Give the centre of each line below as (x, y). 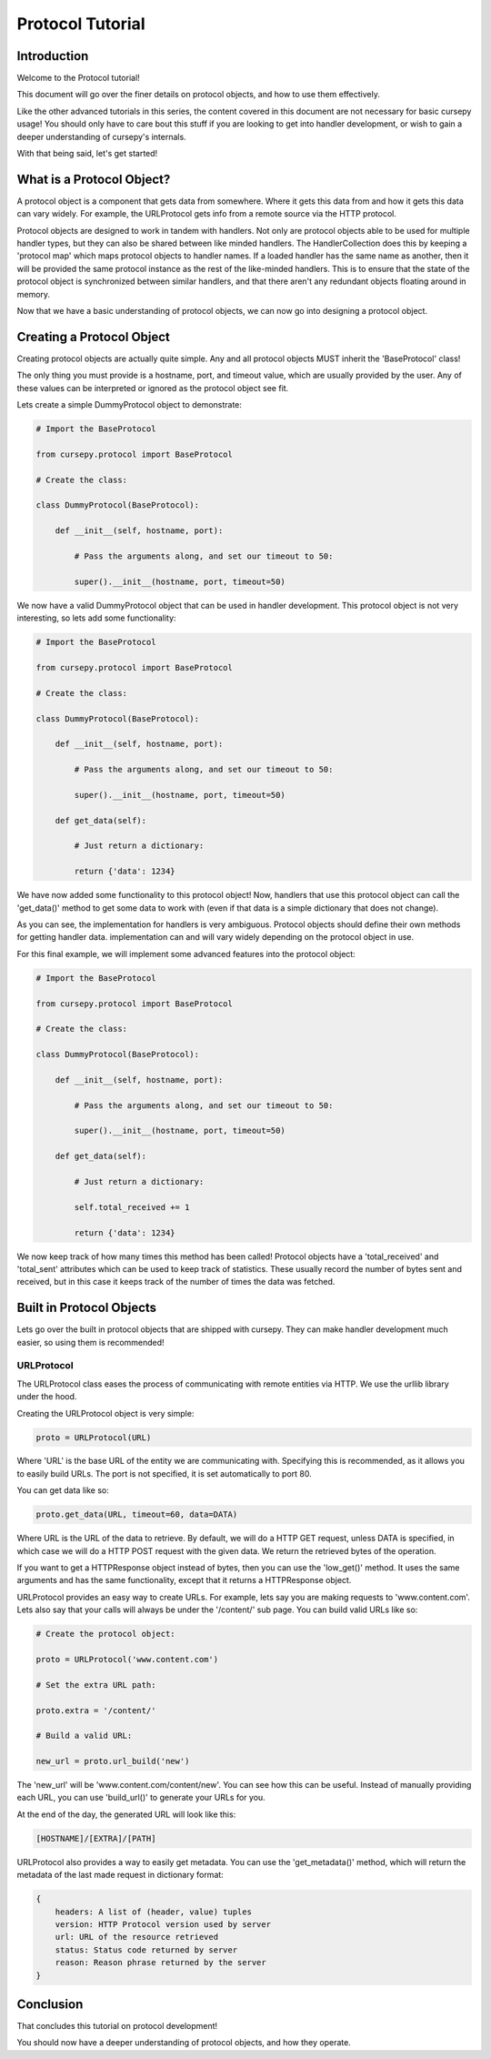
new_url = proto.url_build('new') (113, 1761)
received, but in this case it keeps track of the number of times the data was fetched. (176, 1282)
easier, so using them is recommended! (90, 1342)
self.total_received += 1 (132, 1207)
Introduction (53, 56)
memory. (33, 294)
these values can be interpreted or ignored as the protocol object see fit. (153, 388)
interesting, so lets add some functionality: (96, 618)
